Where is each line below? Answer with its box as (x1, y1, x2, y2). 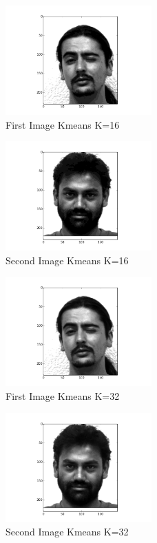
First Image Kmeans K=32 (6, 388, 120, 403)
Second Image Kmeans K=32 (6, 524, 129, 539)
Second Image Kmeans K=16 (6, 253, 129, 267)
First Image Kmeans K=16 (6, 117, 120, 131)
